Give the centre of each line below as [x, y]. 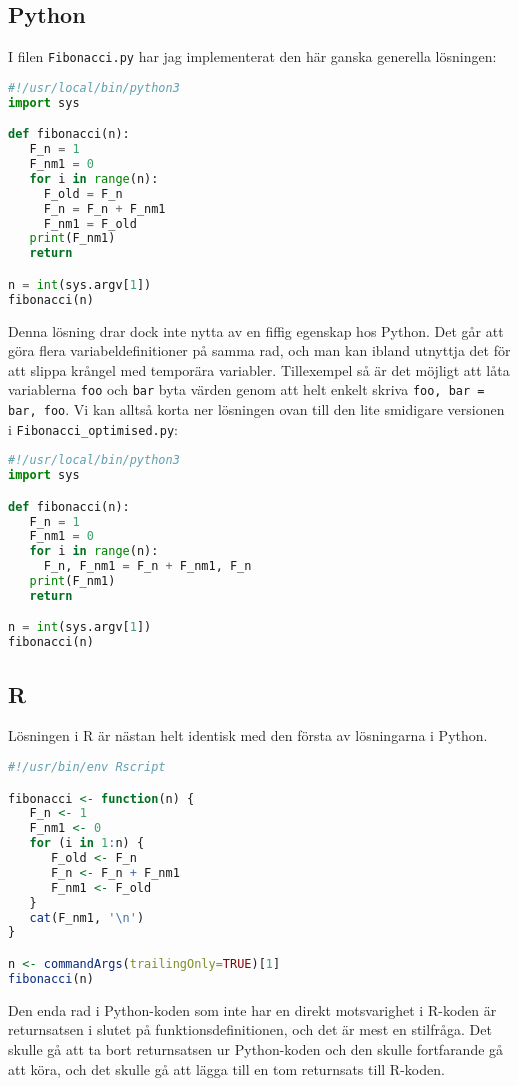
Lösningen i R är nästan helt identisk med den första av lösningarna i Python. [248, 735]
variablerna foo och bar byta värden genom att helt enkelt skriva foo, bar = [246, 389]
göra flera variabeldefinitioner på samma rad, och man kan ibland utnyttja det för [259, 350]
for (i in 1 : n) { [87, 843]
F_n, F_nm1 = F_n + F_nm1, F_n [147, 566]
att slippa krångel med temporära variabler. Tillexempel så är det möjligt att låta [259, 369]
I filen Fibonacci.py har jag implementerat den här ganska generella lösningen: [252, 56]
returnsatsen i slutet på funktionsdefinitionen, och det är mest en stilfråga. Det [250, 1029]
